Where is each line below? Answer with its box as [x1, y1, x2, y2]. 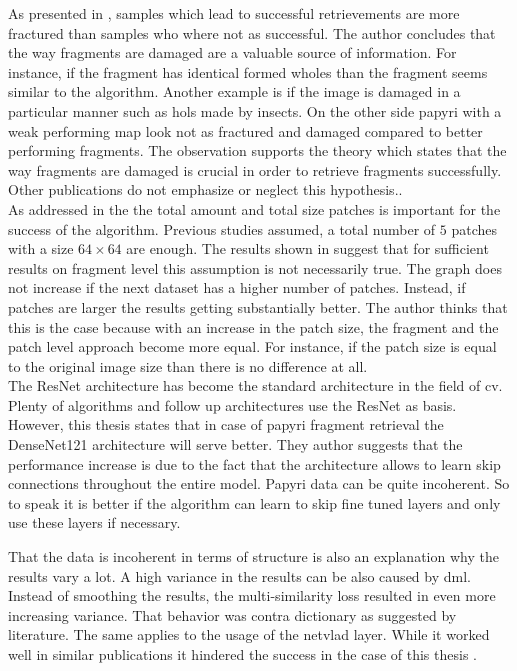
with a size [8, 238, 74, 259]
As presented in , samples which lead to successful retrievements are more [8, 3, 460, 23]
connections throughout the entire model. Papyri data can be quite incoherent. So [8, 473, 510, 494]
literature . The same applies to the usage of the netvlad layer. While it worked [8, 624, 490, 645]
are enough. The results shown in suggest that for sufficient [126, 238, 489, 259]
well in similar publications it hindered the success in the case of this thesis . [8, 644, 477, 664]
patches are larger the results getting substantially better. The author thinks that [8, 296, 508, 317]
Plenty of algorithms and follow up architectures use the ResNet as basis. [8, 394, 457, 415]
